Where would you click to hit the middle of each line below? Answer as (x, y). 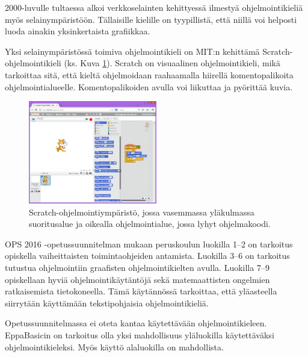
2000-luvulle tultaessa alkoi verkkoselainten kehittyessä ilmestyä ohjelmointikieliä (154, 7)
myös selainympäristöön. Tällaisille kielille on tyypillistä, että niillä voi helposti (151, 19)
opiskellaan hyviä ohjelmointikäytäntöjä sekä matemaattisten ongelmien (137, 279)
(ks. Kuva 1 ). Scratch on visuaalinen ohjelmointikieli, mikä (172, 63)
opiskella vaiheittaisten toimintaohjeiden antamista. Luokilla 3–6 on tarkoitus (147, 256)
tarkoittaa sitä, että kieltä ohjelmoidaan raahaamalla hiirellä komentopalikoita (149, 74)
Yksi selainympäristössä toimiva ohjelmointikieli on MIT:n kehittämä (132, 51)
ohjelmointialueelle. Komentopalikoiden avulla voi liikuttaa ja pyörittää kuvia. (149, 86)
